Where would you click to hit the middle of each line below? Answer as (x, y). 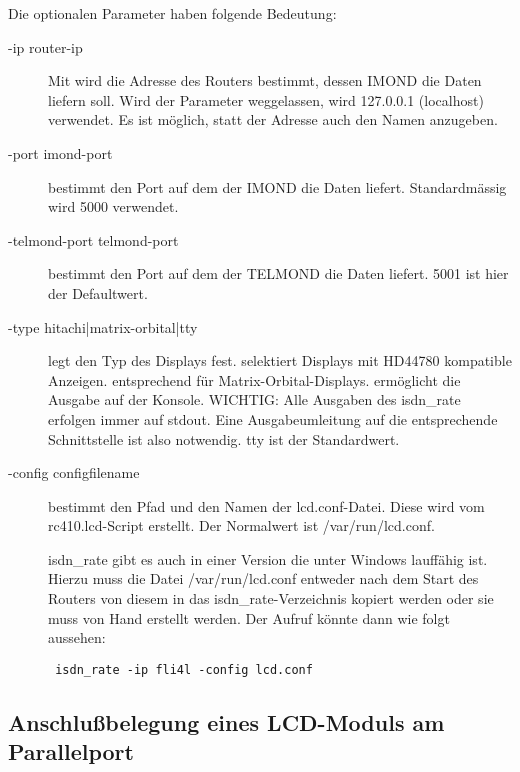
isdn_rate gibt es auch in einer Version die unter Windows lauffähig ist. (268, 558)
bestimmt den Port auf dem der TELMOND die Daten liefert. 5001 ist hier (278, 273)
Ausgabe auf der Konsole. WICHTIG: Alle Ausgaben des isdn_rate (254, 399)
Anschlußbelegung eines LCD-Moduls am (226, 721)
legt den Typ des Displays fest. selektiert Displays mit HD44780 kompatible (280, 360)
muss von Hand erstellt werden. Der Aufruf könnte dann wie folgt (249, 617)
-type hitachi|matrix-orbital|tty (103, 326)
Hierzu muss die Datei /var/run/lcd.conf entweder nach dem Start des (263, 578)
